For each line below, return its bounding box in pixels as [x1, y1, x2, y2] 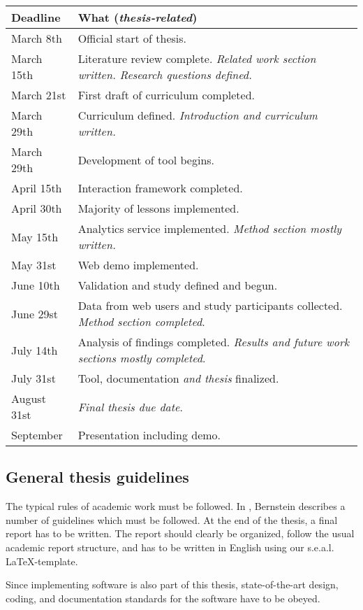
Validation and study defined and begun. [77, 277, 278, 293]
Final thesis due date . [77, 398, 183, 415]
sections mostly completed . [77, 350, 206, 366]
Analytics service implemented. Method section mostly [77, 220, 342, 236]
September [11, 427, 63, 443]
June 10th [11, 277, 60, 293]
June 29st [11, 305, 58, 322]
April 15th [11, 180, 62, 196]
